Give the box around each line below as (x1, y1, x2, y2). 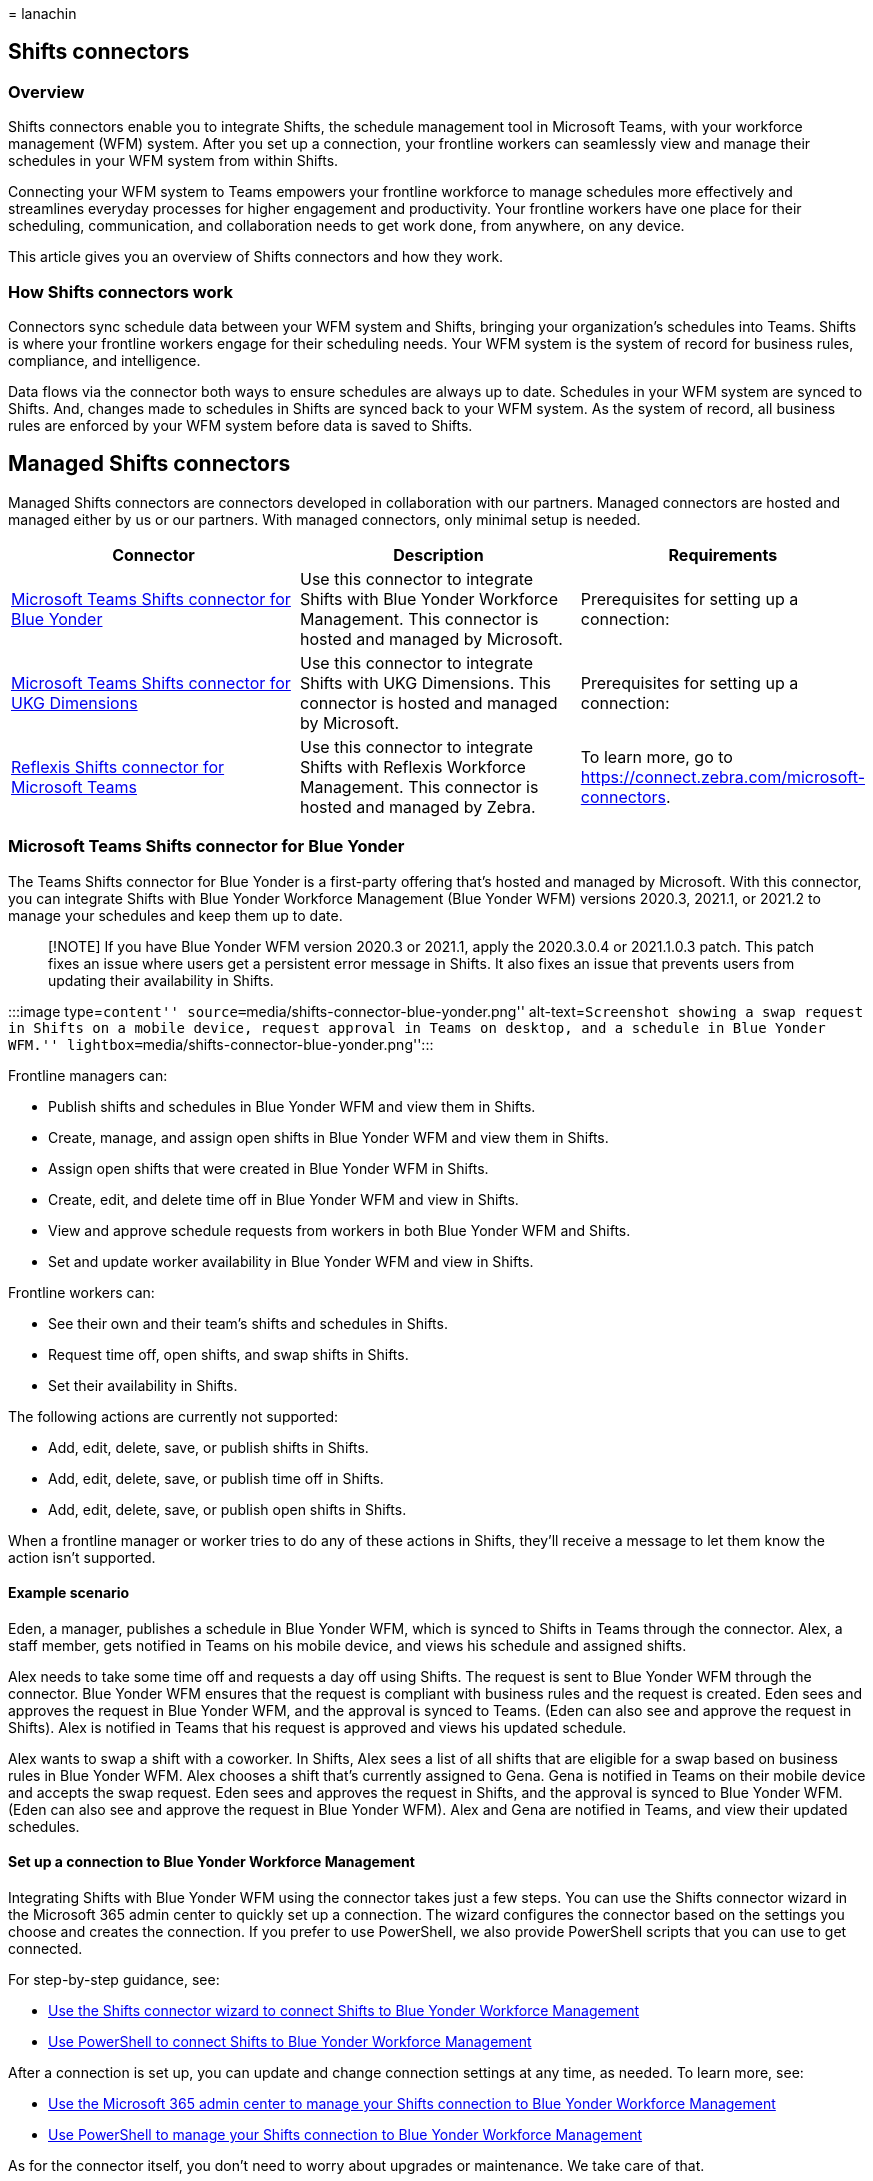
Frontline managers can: (8, 1066, 168, 1084)
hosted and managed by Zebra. (299, 796, 536, 817)
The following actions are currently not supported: (8, 1407, 339, 1425)
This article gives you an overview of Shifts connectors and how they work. (8, 248, 504, 266)
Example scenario (8, 1584, 130, 1602)
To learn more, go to (580, 746, 733, 767)
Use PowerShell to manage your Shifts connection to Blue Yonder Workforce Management (48, 2126, 643, 2143)
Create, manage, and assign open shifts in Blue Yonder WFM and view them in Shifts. (48, 1128, 609, 1146)
